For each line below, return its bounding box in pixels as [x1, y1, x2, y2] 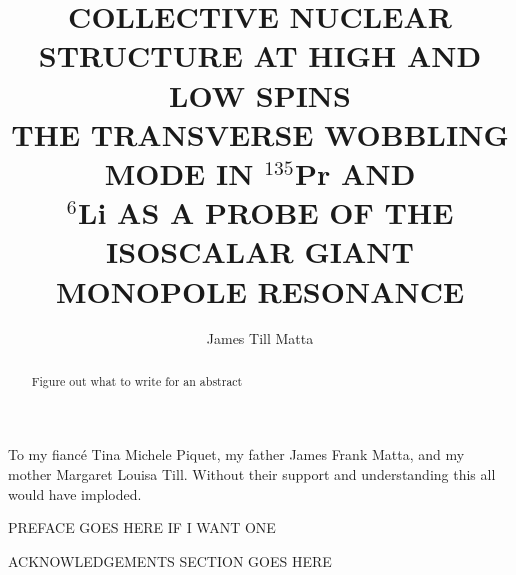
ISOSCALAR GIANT [106, 231, 414, 272]
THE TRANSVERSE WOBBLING [11, 113, 509, 154]
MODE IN [104, 152, 254, 193]
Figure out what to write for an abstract [31, 372, 243, 389]
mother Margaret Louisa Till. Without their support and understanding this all [8, 464, 496, 485]
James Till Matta [206, 328, 314, 349]
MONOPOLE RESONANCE [55, 270, 465, 311]
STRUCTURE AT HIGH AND [38, 35, 482, 76]
